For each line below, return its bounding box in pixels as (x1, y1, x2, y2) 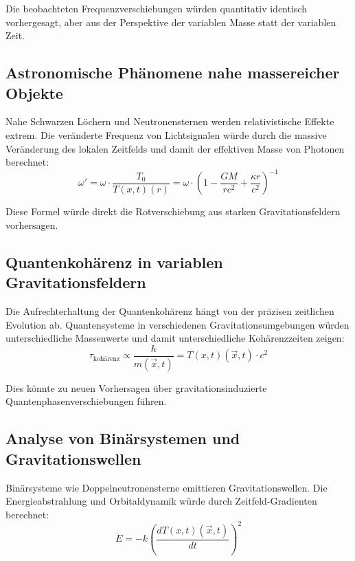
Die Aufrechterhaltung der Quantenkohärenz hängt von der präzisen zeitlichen (5, 304, 334, 318)
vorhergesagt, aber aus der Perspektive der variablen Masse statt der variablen (5, 14, 336, 29)
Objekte (5, 82, 63, 103)
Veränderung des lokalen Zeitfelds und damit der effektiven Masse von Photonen (5, 141, 345, 155)
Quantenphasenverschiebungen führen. (5, 394, 167, 408)
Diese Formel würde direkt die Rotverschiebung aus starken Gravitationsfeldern (5, 204, 341, 219)
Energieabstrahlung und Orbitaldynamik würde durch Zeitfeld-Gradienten (5, 494, 317, 508)
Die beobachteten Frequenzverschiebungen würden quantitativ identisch (5, 1, 307, 15)
